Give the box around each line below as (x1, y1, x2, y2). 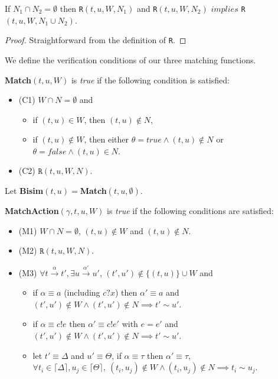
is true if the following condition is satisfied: (71, 73, 230, 86)
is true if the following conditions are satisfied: (107, 205, 274, 217)
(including (64, 286, 100, 299)
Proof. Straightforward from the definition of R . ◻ (5, 34, 187, 46)
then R (60, 2, 83, 14)
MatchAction (5, 205, 59, 217)
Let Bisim (5, 184, 44, 197)
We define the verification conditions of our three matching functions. (5, 53, 256, 66)
